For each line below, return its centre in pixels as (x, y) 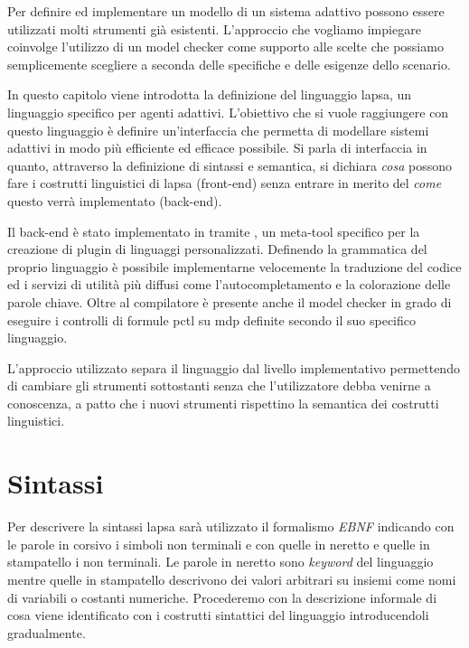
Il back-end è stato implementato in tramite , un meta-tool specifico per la (214, 231)
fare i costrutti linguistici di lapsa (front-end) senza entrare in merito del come (225, 183)
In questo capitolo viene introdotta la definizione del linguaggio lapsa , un (210, 94)
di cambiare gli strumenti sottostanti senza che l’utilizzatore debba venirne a (219, 385)
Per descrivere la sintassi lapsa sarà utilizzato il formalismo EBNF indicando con (231, 526)
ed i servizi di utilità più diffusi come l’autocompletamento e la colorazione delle (229, 284)
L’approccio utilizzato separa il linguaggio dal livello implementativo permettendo (234, 367)
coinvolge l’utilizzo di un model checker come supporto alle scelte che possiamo (225, 47)
